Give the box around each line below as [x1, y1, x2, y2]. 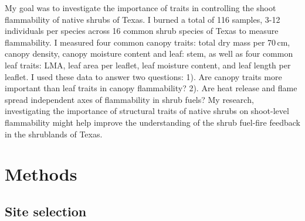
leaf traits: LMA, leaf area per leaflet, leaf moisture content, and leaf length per [5, 58, 291, 71]
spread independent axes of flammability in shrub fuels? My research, [5, 93, 254, 105]
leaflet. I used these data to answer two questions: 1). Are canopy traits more [5, 70, 282, 82]
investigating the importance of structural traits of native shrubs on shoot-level [5, 105, 289, 117]
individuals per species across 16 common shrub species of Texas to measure [5, 25, 279, 37]
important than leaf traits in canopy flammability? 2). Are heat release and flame [5, 82, 297, 94]
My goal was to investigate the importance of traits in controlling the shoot [5, 2, 276, 13]
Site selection [5, 202, 87, 220]
